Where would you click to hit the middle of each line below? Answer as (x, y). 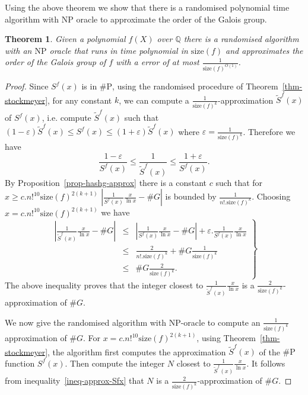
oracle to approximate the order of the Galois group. (172, 19)
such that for (239, 182)
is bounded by (191, 196)
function (20, 363)
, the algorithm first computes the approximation (137, 351)
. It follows (266, 363)
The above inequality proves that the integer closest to (104, 285)
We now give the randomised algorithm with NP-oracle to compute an (133, 322)
